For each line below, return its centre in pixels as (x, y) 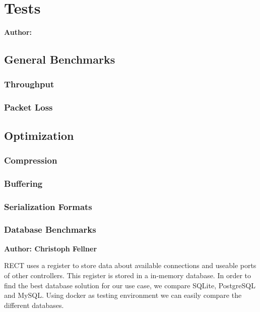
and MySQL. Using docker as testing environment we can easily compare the (123, 295)
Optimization (39, 135)
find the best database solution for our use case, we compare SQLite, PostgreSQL (130, 285)
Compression (31, 160)
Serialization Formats (48, 206)
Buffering (23, 183)
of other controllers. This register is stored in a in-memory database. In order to (128, 275)
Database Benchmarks (50, 229)
